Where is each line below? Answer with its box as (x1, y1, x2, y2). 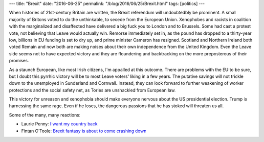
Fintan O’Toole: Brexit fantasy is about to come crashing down (21, 128, 147, 134)
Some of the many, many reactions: (9, 112, 81, 118)
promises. (9, 58, 29, 64)
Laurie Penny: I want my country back (21, 121, 98, 127)
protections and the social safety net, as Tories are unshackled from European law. (9, 87, 176, 93)
